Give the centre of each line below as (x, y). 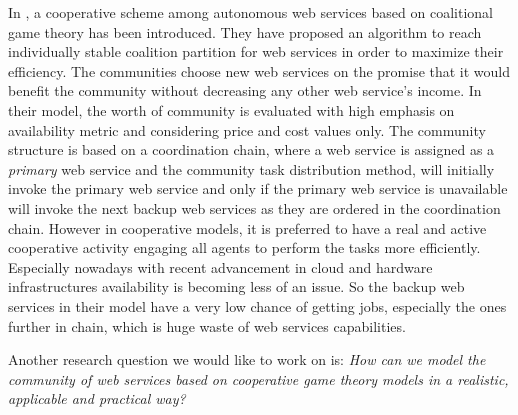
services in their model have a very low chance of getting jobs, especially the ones (257, 305)
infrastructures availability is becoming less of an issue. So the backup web (236, 286)
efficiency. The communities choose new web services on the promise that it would (259, 70)
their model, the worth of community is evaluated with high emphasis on (231, 109)
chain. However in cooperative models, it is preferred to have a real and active (247, 227)
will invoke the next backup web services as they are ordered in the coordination (254, 207)
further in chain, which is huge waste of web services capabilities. (207, 325)
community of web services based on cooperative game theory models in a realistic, (258, 378)
